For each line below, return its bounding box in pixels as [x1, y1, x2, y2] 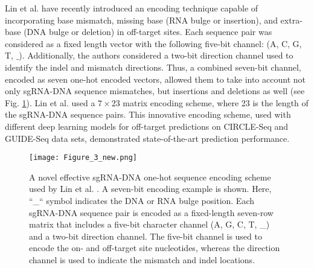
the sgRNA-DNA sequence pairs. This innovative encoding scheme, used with [5, 108, 291, 121]
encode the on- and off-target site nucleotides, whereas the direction [29, 241, 280, 254]
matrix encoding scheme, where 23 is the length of [123, 96, 309, 109]
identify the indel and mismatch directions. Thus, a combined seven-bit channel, [5, 60, 301, 73]
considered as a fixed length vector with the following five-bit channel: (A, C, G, [5, 37, 302, 49]
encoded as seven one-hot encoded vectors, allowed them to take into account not [5, 72, 306, 85]
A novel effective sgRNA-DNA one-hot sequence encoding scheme [29, 170, 271, 183]
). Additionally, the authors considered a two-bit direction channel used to [19, 49, 293, 62]
